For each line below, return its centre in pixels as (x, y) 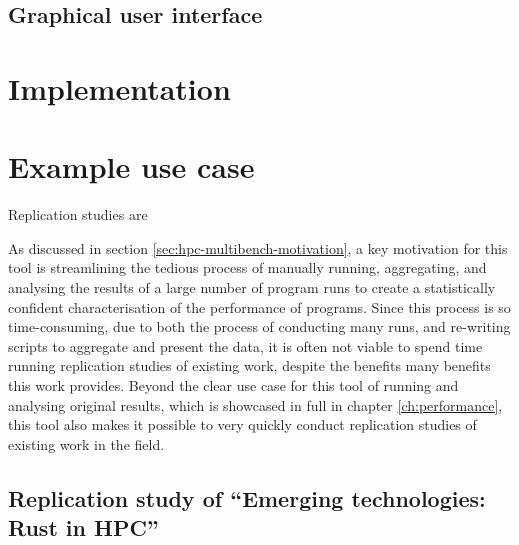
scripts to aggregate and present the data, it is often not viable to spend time (245, 345)
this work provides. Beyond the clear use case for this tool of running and (233, 385)
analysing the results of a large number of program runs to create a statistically (252, 287)
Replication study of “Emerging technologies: (247, 497)
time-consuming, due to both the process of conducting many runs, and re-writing (259, 326)
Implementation (119, 87)
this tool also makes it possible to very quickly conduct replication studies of (242, 424)
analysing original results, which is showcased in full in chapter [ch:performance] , (255, 404)
